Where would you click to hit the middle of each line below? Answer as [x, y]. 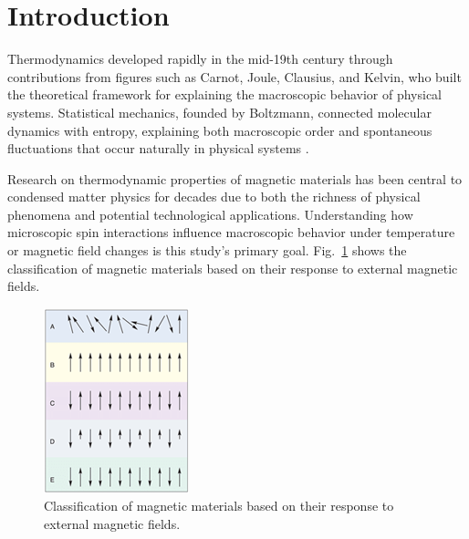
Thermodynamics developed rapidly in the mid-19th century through [200, 59]
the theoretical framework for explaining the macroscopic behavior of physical [225, 94]
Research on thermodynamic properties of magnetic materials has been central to [235, 178]
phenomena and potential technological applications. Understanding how [210, 214]
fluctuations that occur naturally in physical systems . [158, 148]
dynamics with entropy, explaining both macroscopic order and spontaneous [220, 130]
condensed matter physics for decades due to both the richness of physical [214, 197]
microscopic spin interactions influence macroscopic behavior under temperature [231, 232]
